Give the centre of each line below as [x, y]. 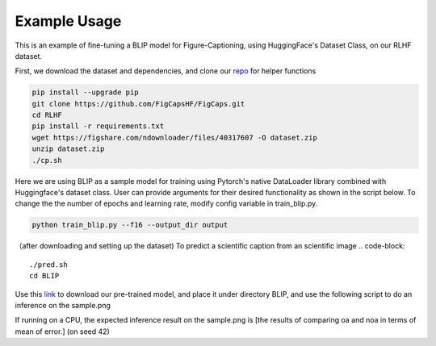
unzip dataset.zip [68, 149]
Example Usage [68, 21]
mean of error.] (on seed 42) [63, 331]
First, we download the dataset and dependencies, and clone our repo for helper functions [166, 71]
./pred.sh [48, 265]
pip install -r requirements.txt [98, 126]
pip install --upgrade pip [85, 92]
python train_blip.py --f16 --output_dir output [130, 225]
